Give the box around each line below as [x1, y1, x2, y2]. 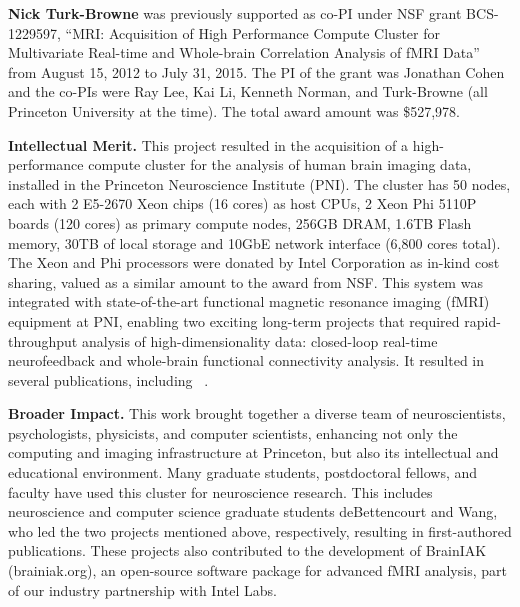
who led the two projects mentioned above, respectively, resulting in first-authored [8, 520, 512, 541]
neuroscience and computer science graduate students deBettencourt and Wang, [8, 501, 498, 522]
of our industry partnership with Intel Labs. [8, 579, 277, 600]
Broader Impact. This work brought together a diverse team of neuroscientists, [8, 403, 506, 424]
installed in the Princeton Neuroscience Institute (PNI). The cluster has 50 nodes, [8, 173, 511, 194]
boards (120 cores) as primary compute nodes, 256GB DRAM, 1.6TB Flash [8, 212, 472, 233]
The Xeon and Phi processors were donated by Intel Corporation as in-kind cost [8, 252, 500, 273]
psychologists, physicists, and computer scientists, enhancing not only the [8, 422, 458, 443]
